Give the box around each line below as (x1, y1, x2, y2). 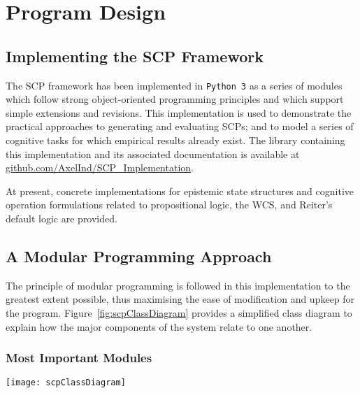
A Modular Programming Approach (6, 245, 272, 266)
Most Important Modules (6, 349, 152, 366)
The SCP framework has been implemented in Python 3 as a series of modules (6, 78, 343, 92)
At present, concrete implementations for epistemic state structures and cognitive (6, 183, 354, 198)
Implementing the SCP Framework (6, 45, 264, 66)
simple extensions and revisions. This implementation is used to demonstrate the (6, 105, 352, 120)
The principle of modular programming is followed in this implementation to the (6, 278, 350, 292)
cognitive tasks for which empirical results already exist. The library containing (6, 133, 345, 148)
